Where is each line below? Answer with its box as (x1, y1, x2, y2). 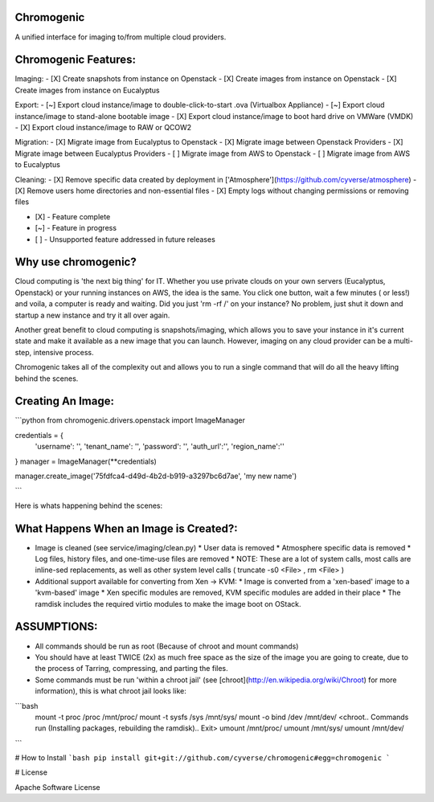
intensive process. (33, 347, 94, 357)
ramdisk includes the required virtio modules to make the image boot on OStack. (35, 599, 301, 608)
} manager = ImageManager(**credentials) (14, 456, 157, 466)
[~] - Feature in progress (35, 223, 117, 233)
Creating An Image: (14, 395, 114, 408)
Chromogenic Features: (14, 53, 137, 67)
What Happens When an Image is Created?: (14, 522, 238, 535)
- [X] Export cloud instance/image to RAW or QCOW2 (14, 122, 192, 132)
